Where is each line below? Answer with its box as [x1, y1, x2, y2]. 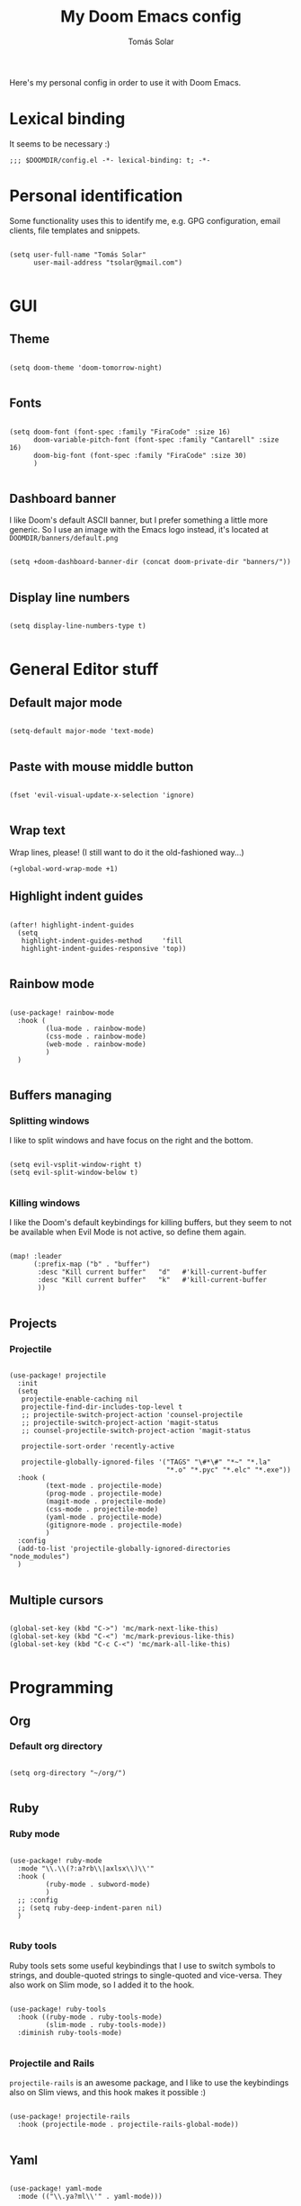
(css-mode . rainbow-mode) [45, 1032, 146, 1041]
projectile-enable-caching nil [21, 1394, 139, 1404]
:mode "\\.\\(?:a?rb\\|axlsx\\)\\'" [17, 1864, 155, 1873]
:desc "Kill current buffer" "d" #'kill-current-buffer [37, 1268, 268, 1277]
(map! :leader [9, 1252, 63, 1261]
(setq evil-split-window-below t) [9, 1168, 139, 1178]
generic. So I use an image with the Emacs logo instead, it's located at [9, 525, 270, 535]
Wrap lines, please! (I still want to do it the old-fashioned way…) [9, 847, 244, 857]
